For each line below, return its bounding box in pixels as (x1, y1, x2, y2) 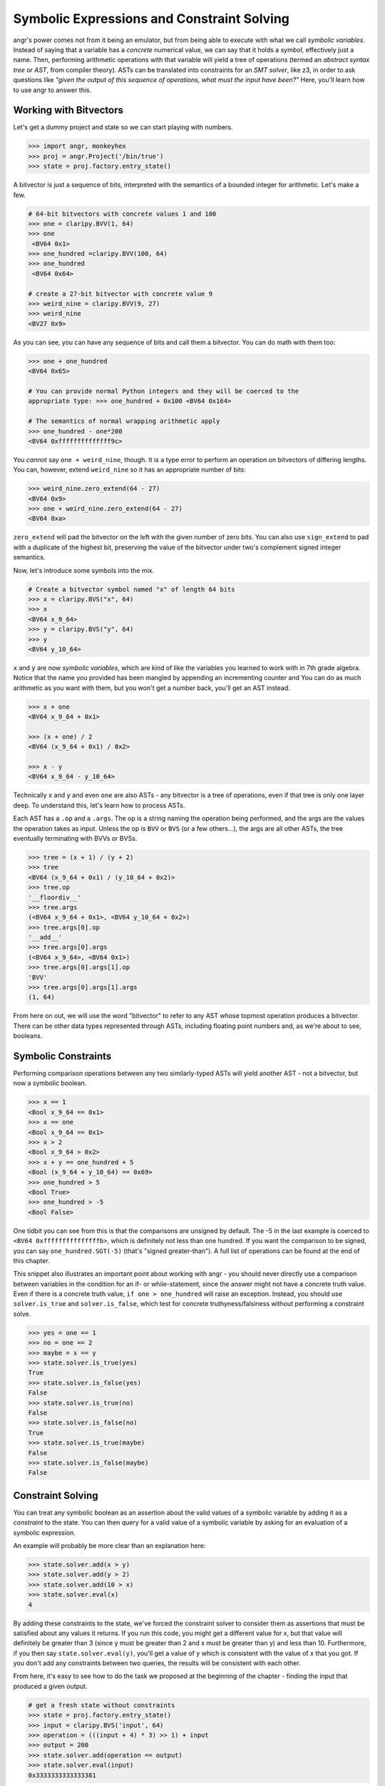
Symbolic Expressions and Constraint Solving (13, 11, 290, 26)
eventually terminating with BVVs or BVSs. (13, 834, 138, 842)
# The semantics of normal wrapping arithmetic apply (28, 417, 220, 425)
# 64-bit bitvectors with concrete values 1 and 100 (28, 209, 217, 218)
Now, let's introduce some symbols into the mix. (13, 566, 155, 574)
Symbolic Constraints (13, 1050, 112, 1062)
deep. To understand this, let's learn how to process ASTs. (13, 801, 185, 809)
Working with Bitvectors (13, 104, 124, 116)
